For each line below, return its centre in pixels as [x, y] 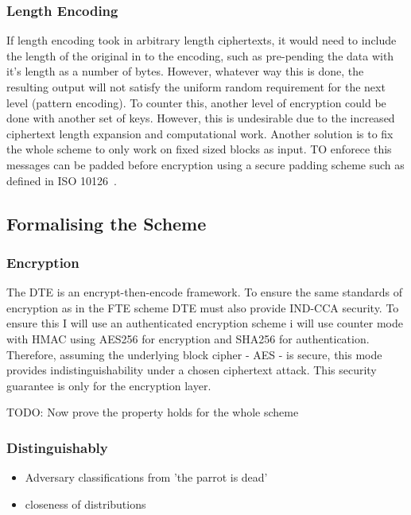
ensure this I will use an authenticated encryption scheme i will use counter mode [205, 323]
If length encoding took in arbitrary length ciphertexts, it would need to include [202, 40]
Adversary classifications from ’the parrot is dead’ [146, 477]
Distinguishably [57, 447]
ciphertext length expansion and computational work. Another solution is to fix [200, 133]
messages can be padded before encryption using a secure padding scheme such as [205, 164]
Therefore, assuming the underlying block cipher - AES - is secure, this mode [194, 354]
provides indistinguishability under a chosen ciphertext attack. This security [192, 370]
